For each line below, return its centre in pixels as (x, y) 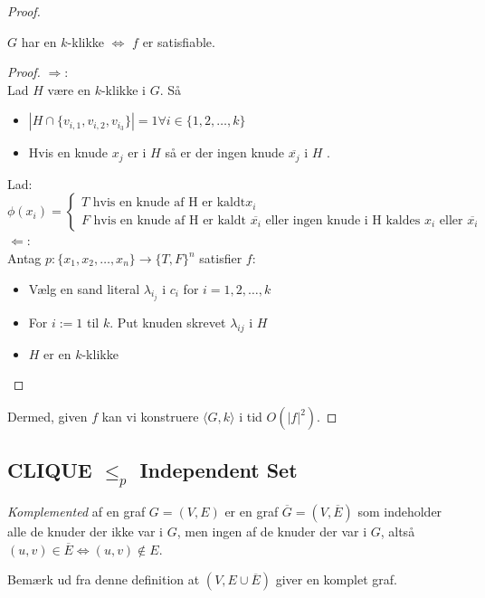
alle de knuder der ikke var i (86, 532)
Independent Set (219, 470)
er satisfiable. (179, 41)
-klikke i (123, 89)
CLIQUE (50, 470)
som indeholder (400, 512)
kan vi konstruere (150, 417)
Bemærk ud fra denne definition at (104, 579)
